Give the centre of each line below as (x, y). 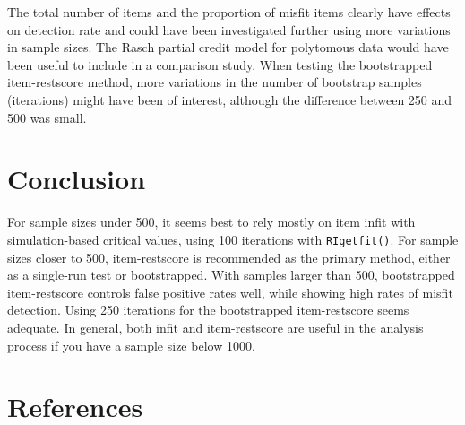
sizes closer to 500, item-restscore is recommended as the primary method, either (229, 257)
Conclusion (77, 179)
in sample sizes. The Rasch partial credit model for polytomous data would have (228, 47)
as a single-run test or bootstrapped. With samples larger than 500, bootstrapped (231, 275)
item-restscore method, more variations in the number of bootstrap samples (215, 82)
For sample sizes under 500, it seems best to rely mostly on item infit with (211, 222)
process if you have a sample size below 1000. (131, 345)
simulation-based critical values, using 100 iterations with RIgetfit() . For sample (233, 239)
